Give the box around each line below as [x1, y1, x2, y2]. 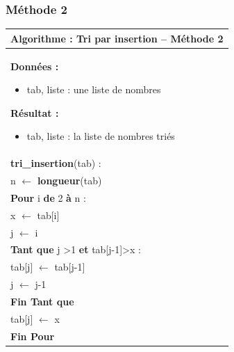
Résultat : [10, 105, 59, 120]
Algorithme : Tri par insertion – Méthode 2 [10, 31, 224, 45]
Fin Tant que [10, 294, 74, 308]
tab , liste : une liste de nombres [26, 82, 161, 97]
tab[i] [37, 207, 60, 222]
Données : [10, 58, 59, 73]
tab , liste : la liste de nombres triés [26, 129, 175, 143]
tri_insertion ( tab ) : [10, 156, 101, 170]
